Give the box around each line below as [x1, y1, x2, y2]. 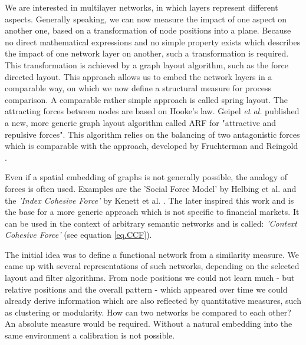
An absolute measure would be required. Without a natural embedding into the [5, 317, 292, 330]
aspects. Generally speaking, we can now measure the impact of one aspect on [5, 12, 287, 25]
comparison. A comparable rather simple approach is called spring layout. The [5, 93, 288, 105]
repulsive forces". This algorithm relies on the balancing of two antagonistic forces [5, 128, 300, 140]
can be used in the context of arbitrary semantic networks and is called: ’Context [5, 217, 297, 229]
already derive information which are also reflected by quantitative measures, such [5, 294, 301, 307]
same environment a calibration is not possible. [5, 329, 175, 341]
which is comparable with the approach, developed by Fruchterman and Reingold [5, 140, 298, 152]
